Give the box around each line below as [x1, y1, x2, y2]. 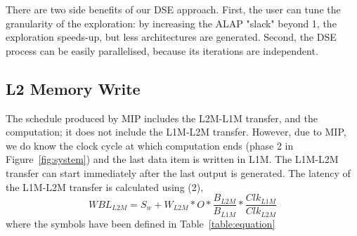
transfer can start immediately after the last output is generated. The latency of [6, 165, 351, 180]
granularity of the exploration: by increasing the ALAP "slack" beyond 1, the [6, 15, 337, 30]
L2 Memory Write [6, 77, 141, 99]
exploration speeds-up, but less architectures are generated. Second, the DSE [6, 29, 337, 44]
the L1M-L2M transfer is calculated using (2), [6, 179, 204, 194]
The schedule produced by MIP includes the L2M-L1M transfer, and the [6, 110, 318, 125]
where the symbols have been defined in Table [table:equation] [6, 216, 275, 230]
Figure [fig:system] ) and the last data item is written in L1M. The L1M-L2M [6, 152, 339, 166]
